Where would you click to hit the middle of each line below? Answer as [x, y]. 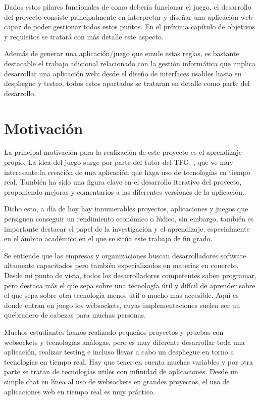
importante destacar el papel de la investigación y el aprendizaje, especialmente [127, 228]
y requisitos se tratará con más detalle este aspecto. [84, 36]
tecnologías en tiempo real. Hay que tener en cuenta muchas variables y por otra [129, 361]
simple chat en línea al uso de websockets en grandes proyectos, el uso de [117, 381]
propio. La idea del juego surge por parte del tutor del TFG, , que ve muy [119, 162]
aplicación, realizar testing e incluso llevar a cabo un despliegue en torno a [119, 352]
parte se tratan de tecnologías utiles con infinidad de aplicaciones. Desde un [121, 371]
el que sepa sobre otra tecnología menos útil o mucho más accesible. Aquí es [121, 295]
